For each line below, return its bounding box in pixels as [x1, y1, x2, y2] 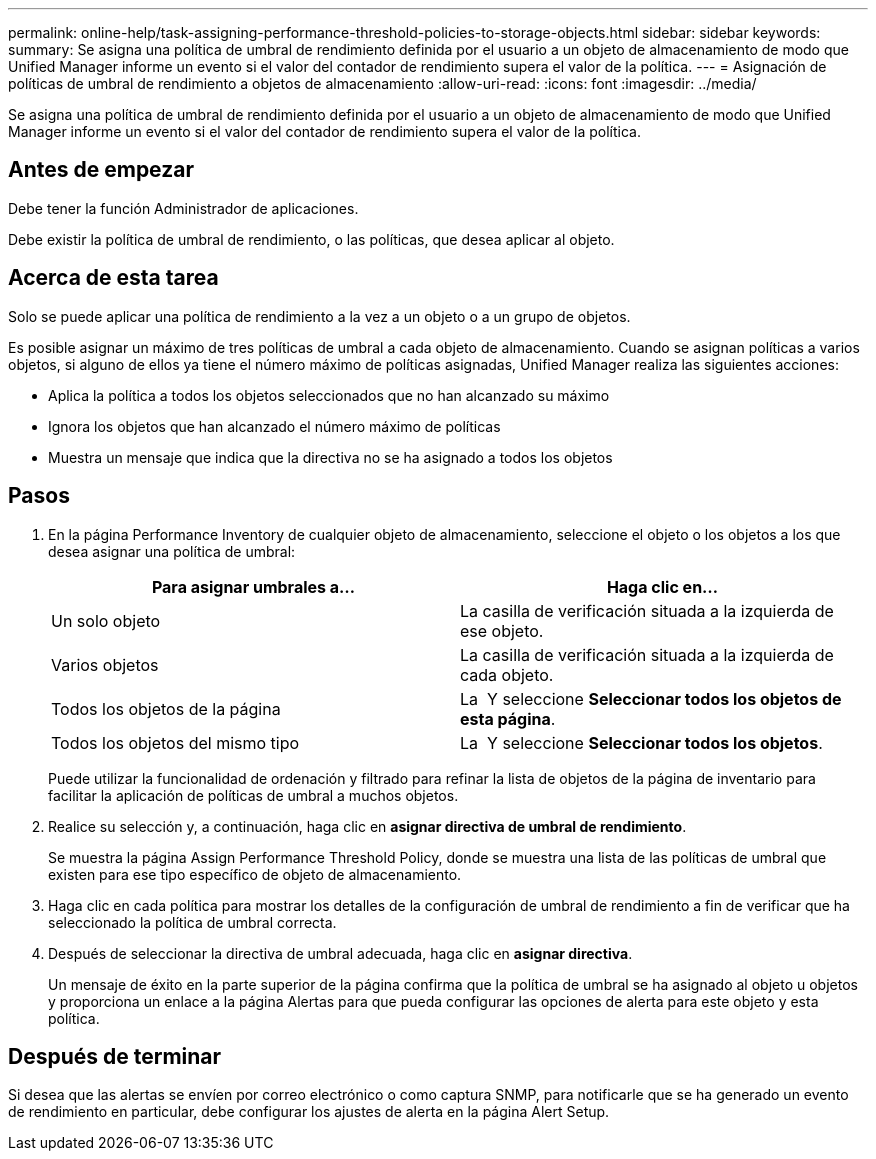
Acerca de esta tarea [8, 265, 219, 291]
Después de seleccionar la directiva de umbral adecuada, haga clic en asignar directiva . [48, 944, 633, 962]
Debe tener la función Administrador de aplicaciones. [8, 199, 359, 217]
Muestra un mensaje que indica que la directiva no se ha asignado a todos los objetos [48, 448, 613, 466]
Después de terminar [8, 1043, 222, 1069]
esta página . [460, 708, 556, 729]
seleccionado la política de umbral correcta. [48, 913, 337, 931]
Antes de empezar [8, 157, 194, 183]
